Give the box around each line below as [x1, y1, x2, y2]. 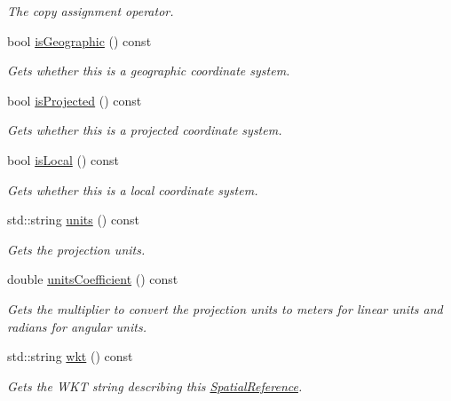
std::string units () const [7, 210, 139, 229]
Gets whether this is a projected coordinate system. [7, 121, 282, 139]
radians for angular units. [7, 317, 146, 335]
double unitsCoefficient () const [7, 270, 178, 288]
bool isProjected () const [7, 90, 142, 109]
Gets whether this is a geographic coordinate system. [7, 61, 290, 80]
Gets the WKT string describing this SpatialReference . [7, 376, 303, 395]
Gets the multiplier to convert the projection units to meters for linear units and [7, 299, 443, 318]
